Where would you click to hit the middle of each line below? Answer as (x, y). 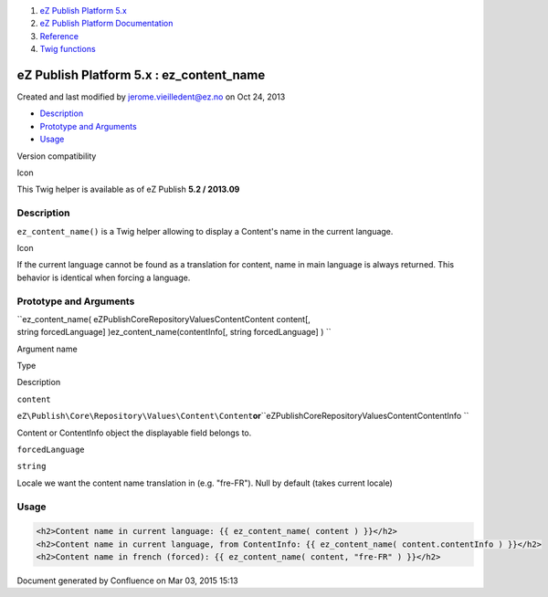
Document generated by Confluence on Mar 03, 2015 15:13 (127, 581)
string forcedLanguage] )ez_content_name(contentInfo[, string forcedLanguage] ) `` (174, 332)
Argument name (47, 349)
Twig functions (68, 49)
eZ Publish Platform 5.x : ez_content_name (141, 74)
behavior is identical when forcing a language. (104, 278)
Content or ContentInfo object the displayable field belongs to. (134, 433)
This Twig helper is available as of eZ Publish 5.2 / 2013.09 (128, 189)
